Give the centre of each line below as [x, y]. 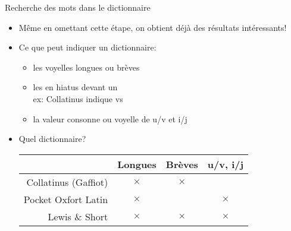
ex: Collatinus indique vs [78, 98]
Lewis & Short [78, 216]
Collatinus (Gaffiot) [67, 182]
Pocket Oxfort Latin [66, 199]
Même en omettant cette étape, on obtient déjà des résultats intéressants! [153, 27]
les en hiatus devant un [75, 87]
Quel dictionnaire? [52, 139]
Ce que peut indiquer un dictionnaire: [87, 47]
